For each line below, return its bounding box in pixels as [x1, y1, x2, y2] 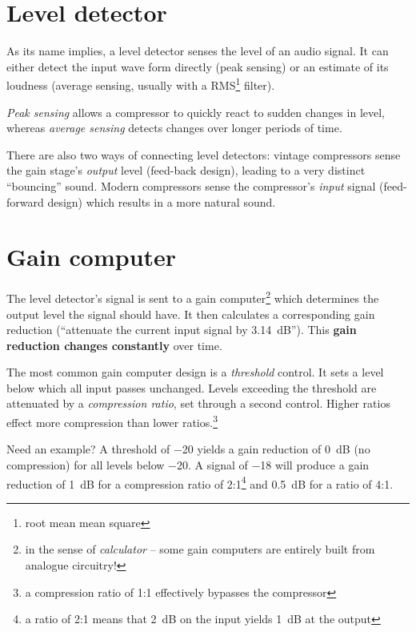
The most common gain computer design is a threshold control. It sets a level [6, 364, 384, 380]
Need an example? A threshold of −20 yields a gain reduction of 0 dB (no [6, 441, 370, 457]
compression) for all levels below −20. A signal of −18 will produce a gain [6, 456, 370, 473]
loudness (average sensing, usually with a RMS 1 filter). [6, 74, 275, 93]
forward [6, 193, 44, 210]
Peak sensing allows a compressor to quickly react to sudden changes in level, [6, 103, 385, 120]
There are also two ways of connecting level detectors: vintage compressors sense [6, 146, 401, 163]
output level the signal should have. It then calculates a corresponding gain [6, 305, 375, 322]
